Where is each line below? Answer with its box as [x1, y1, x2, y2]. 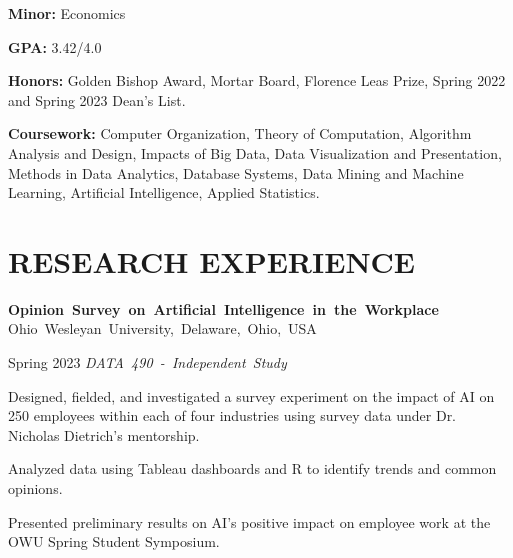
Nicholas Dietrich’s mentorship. [8, 424, 200, 445]
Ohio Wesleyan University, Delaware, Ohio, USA [8, 318, 317, 339]
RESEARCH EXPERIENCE [8, 240, 416, 281]
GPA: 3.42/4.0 [8, 36, 102, 57]
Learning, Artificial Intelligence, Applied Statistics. [8, 182, 320, 203]
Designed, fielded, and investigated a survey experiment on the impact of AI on [8, 385, 495, 406]
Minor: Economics [8, 3, 126, 23]
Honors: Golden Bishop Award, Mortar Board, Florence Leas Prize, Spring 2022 [8, 70, 506, 91]
